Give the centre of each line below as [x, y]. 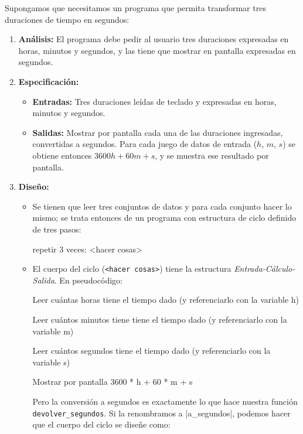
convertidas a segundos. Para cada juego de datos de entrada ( [145, 144]
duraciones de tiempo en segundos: [67, 19]
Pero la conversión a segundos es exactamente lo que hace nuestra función [165, 401]
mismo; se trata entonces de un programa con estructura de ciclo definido [164, 218]
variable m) [53, 331]
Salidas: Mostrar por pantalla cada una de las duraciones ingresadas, [158, 132]
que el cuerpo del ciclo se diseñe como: [101, 424]
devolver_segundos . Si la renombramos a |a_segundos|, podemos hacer [161, 413]
